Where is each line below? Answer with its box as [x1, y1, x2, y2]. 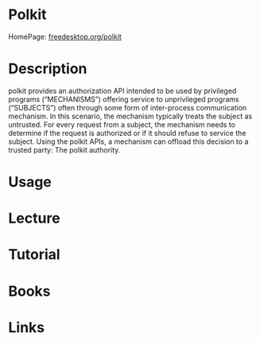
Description [8, 60, 87, 78]
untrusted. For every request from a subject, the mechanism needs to [8, 119, 236, 129]
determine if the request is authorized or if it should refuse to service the [8, 128, 246, 138]
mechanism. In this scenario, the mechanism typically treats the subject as [8, 111, 253, 121]
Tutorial [8, 246, 61, 264]
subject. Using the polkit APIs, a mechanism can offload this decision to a [8, 137, 249, 146]
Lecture [8, 209, 61, 227]
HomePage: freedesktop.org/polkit [8, 32, 122, 41]
